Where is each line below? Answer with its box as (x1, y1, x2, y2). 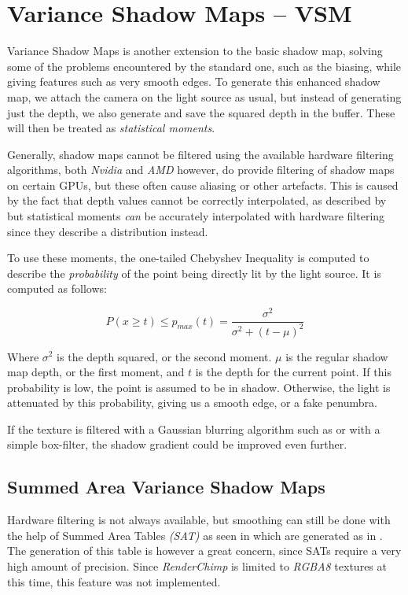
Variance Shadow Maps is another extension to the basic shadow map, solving (7, 42, 383, 59)
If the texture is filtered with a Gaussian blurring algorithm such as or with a (7, 420, 380, 437)
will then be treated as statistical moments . (7, 120, 215, 136)
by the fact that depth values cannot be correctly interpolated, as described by (7, 192, 387, 209)
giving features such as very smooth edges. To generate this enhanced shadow (7, 73, 380, 90)
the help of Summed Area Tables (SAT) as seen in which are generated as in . (7, 527, 383, 543)
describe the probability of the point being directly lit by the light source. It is (7, 264, 381, 281)
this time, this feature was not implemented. (7, 573, 221, 589)
